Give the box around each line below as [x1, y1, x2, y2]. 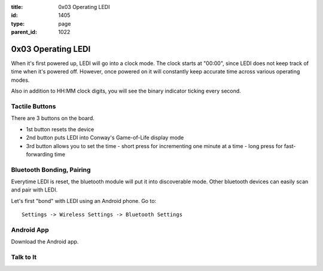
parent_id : [11, 29, 37, 36]
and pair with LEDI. [11, 186, 58, 193]
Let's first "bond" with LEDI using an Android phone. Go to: [11, 197, 157, 204]
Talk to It [11, 253, 37, 261]
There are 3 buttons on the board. [11, 115, 95, 122]
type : [11, 20, 25, 27]
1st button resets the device [26, 125, 95, 133]
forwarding [26, 150, 53, 158]
